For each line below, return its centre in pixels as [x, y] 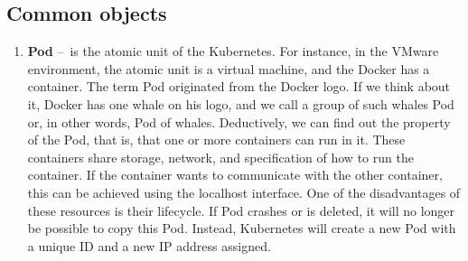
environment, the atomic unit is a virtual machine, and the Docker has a [229, 68]
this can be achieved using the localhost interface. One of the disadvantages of [244, 192]
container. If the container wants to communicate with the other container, [235, 175]
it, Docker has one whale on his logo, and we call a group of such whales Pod [241, 103]
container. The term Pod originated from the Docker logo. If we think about [239, 86]
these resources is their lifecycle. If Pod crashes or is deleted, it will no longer [241, 210]
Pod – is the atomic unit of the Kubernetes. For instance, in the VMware [233, 51]
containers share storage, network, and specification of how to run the [220, 157]
